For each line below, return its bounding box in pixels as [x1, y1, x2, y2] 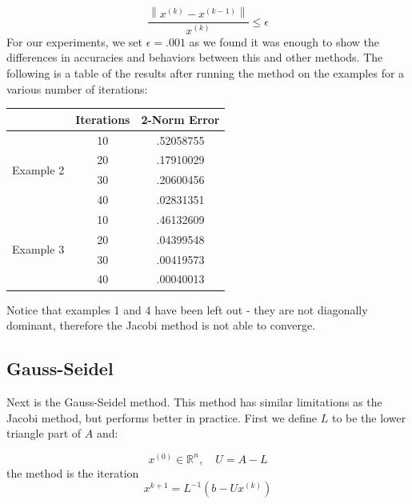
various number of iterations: [6, 80, 148, 97]
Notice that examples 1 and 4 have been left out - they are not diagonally [6, 301, 368, 318]
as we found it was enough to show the [189, 33, 380, 50]
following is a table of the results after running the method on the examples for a [6, 65, 405, 82]
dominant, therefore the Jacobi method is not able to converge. [6, 317, 316, 334]
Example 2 [12, 161, 65, 178]
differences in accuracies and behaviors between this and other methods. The [6, 49, 383, 66]
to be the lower [331, 409, 406, 426]
